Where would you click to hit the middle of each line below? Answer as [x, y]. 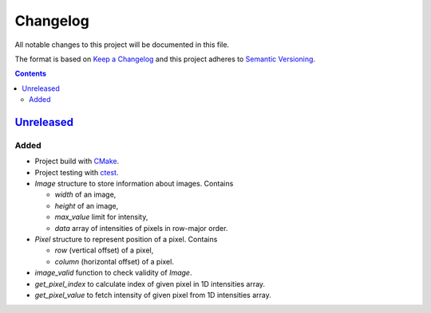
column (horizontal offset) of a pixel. [115, 261]
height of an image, [87, 205]
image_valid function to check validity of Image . [113, 273]
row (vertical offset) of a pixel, [104, 250]
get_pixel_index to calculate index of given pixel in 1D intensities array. [150, 284]
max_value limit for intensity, [101, 217]
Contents [31, 74]
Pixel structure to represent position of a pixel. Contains [126, 239]
